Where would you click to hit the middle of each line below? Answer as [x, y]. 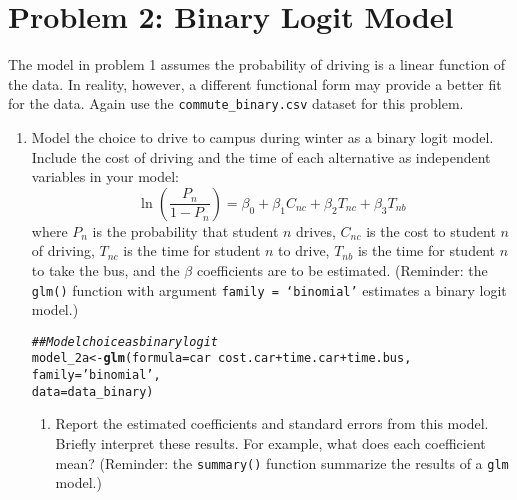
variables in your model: [105, 176]
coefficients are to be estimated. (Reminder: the [342, 269]
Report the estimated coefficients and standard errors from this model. [272, 423]
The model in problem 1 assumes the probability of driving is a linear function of [257, 64]
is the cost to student [431, 230]
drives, [316, 230]
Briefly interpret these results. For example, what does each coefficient [270, 443]
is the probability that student [185, 230]
